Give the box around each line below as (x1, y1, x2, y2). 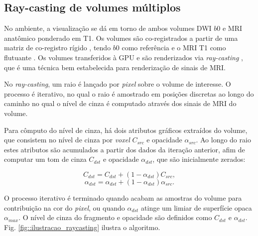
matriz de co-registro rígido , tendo (4, 42, 111, 53)
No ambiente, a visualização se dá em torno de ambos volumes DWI (4, 23, 212, 33)
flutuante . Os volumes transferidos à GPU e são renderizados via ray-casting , (4, 52, 243, 62)
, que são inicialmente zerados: (152, 154, 246, 164)
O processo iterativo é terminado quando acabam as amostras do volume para (4, 192, 242, 203)
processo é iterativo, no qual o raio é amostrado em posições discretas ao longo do (4, 88, 254, 99)
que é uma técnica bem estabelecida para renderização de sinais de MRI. (4, 62, 226, 72)
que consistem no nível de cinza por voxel (4, 134, 130, 145)
